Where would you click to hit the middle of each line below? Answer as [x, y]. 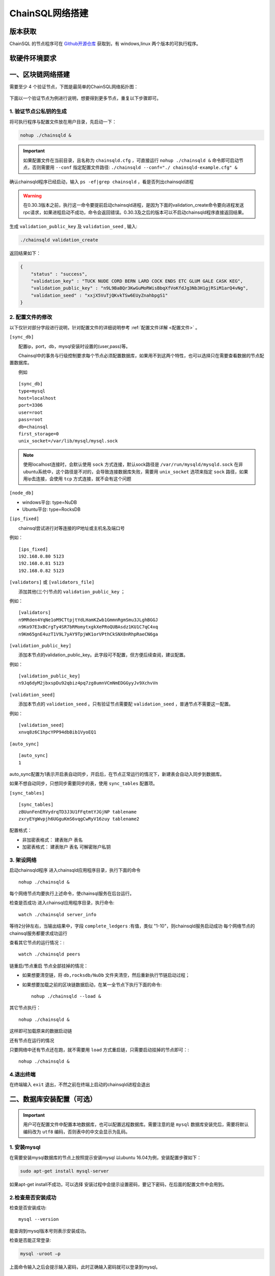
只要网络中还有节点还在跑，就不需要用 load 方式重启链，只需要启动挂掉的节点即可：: [99, 1049]
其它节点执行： [25, 1008]
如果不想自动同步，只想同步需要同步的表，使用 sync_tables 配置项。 [84, 783]
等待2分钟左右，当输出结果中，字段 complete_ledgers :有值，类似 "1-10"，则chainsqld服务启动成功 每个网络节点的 [132, 926]
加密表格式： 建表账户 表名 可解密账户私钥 [66, 847]
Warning [32, 196]
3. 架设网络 [23, 860]
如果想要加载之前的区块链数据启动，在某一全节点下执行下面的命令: [92, 985]
